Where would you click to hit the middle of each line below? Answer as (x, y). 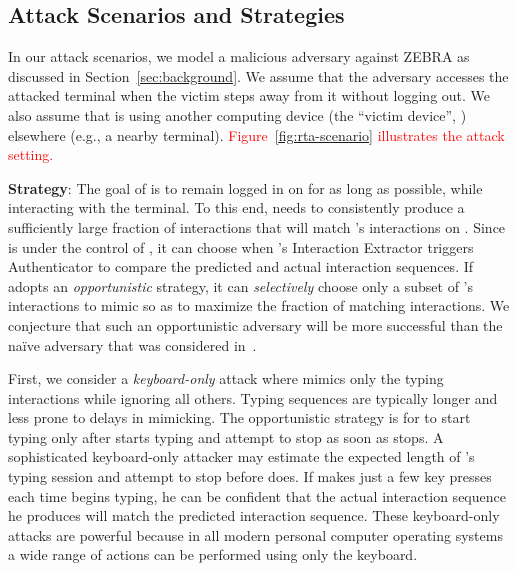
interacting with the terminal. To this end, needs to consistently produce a (236, 207)
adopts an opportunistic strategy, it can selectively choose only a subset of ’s (241, 285)
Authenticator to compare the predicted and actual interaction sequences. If (241, 266)
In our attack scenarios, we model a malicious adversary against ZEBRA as (239, 56)
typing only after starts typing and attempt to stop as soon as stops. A (226, 436)
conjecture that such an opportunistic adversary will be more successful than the (255, 324)
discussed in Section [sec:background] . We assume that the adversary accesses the (258, 75)
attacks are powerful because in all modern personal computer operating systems (255, 534)
